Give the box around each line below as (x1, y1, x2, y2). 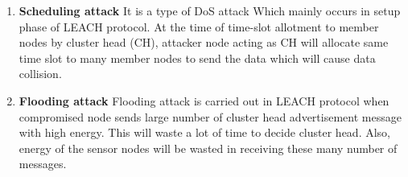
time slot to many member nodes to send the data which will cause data (19, 49, 376, 66)
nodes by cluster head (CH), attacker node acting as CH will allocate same (19, 34, 389, 51)
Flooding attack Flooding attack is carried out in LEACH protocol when (19, 92, 389, 109)
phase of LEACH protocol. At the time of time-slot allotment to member (19, 18, 379, 35)
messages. (19, 155, 67, 172)
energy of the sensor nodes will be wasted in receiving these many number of (19, 139, 398, 156)
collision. (19, 65, 62, 82)
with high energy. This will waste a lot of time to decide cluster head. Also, (19, 124, 390, 141)
